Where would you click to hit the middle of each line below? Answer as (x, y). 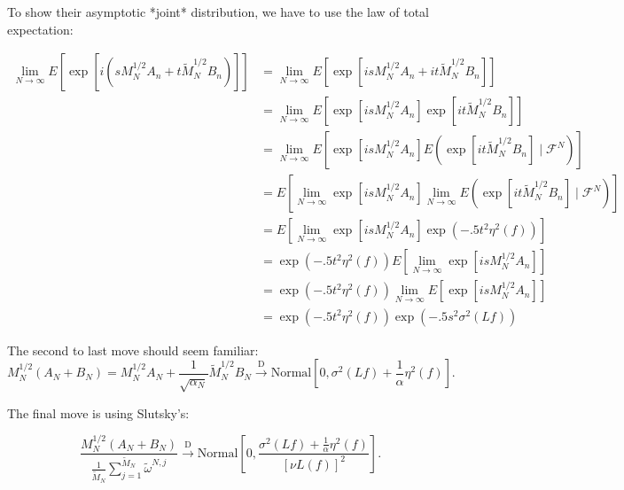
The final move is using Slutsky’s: (98, 412)
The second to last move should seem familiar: (133, 350)
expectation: (40, 29)
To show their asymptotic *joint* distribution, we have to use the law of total (218, 12)
